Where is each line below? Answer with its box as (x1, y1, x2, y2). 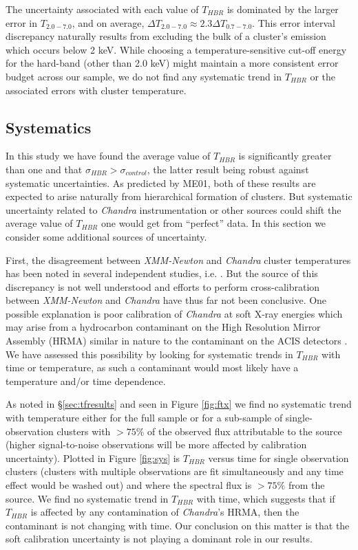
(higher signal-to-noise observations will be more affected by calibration (6, 437, 307, 452)
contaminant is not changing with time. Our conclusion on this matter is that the (6, 518, 350, 532)
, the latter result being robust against (147, 162, 309, 176)
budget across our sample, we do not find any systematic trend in (6, 69, 282, 83)
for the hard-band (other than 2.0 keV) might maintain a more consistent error (6, 56, 339, 70)
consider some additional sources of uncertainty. (6, 229, 207, 243)
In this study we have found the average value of (6, 148, 211, 163)
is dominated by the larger (227, 2, 339, 16)
